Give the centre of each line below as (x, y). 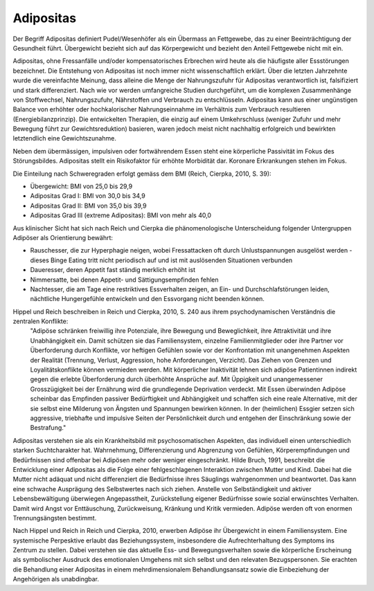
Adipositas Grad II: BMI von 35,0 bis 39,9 (88, 206)
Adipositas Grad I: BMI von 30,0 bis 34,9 (88, 196)
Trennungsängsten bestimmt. (55, 518)
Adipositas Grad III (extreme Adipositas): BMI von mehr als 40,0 (121, 215)
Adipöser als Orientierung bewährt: (63, 237)
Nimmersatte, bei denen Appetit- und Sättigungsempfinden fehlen (124, 280)
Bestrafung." (48, 428)
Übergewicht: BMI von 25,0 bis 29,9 (81, 186)
